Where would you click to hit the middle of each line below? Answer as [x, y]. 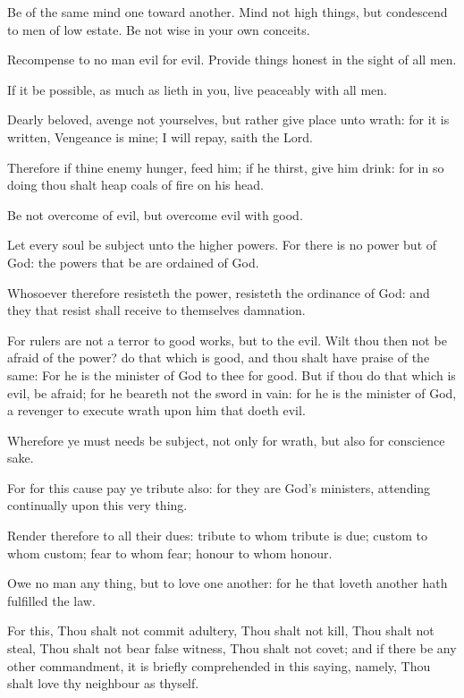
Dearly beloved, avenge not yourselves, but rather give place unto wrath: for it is [228, 119]
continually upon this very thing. [97, 505]
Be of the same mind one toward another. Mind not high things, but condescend [228, 12]
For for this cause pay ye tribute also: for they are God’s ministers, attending [219, 487]
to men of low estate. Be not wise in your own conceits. [159, 29]
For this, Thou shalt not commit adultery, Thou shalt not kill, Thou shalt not [221, 630]
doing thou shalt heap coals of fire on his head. [135, 185]
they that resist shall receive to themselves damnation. [156, 310]
